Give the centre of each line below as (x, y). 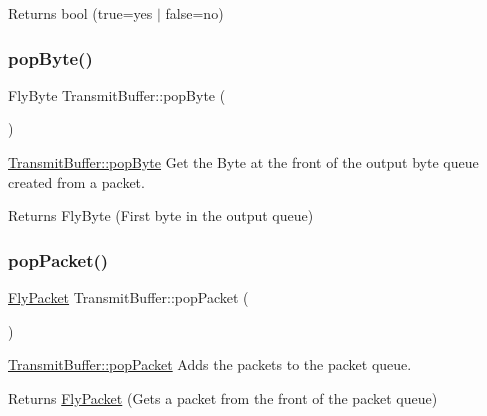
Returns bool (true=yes (80, 13)
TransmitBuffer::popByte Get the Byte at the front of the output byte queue (243, 162)
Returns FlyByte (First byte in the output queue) (161, 215)
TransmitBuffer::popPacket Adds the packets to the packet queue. (210, 364)
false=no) (194, 13)
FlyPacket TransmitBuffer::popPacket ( (128, 297)
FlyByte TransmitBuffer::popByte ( (117, 94)
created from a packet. (76, 181)
